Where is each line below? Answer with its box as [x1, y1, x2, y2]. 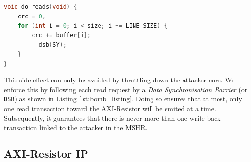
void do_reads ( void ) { [4, 3, 77, 10]
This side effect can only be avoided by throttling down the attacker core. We [4, 75, 234, 85]
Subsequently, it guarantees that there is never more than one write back [4, 113, 221, 123]
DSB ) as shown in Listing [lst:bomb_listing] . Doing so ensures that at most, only [4, 94, 242, 104]
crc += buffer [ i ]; [32, 32, 91, 39]
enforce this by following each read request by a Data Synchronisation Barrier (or [4, 84, 248, 94]
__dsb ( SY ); [32, 41, 67, 49]
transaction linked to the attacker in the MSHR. [4, 122, 148, 132]
